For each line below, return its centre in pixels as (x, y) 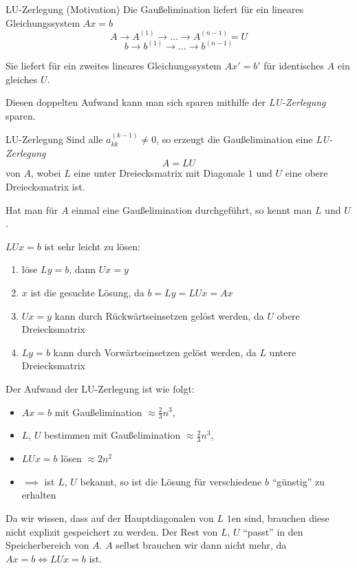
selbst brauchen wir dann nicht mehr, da (201, 545)
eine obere (306, 173)
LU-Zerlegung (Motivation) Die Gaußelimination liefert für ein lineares (155, 9)
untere (283, 352)
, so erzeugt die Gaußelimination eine (235, 139)
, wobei (46, 173)
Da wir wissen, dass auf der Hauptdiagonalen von (110, 518)
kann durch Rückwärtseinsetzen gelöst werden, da (159, 315)
